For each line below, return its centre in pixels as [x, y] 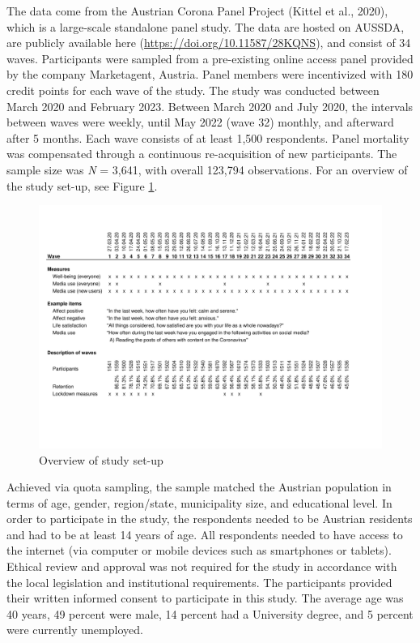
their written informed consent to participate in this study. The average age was [205, 598]
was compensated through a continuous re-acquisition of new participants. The [202, 154]
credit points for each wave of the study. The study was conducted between [193, 90]
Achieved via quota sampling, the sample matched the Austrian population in [199, 487]
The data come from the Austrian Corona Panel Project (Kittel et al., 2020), [197, 11]
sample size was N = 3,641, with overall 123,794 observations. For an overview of [207, 169]
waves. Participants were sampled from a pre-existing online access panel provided [210, 58]
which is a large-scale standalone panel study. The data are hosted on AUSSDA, [206, 26]
